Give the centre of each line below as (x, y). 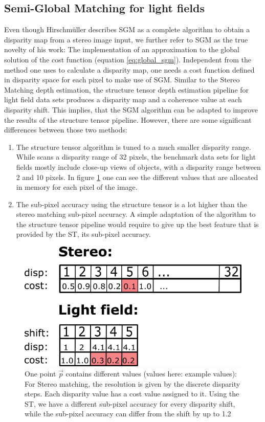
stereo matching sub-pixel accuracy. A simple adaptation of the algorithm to (136, 214)
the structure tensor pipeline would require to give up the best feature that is (137, 224)
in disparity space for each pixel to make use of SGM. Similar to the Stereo (122, 80)
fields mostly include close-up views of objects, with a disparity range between (138, 166)
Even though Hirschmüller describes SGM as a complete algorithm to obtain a (127, 29)
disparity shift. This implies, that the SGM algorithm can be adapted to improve (131, 109)
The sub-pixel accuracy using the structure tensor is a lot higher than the (131, 204)
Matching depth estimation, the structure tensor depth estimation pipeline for (127, 89)
